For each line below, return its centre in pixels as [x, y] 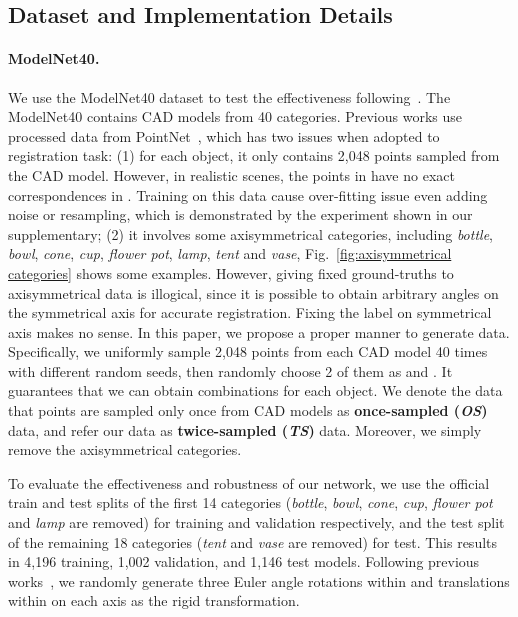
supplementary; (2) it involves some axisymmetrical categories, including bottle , [250, 233]
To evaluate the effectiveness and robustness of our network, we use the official [249, 482]
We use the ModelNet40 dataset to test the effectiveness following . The [229, 96]
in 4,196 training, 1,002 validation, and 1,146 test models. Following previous [244, 561]
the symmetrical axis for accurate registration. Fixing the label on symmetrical [250, 312]
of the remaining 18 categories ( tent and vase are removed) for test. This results [253, 541]
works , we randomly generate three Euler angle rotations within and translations [259, 580]
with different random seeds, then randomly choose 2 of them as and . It [230, 370]
